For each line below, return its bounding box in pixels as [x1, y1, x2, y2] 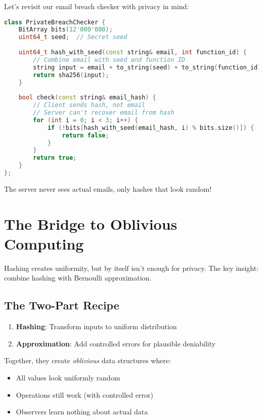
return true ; [33, 154, 77, 162]
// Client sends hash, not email [33, 101, 146, 109]
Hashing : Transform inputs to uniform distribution [16, 321, 177, 332]
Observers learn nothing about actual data [16, 406, 148, 417]
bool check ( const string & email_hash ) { [18, 94, 156, 101]
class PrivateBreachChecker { [4, 18, 106, 26]
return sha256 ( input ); [33, 71, 109, 79]
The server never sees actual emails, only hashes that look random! [4, 183, 212, 194]
